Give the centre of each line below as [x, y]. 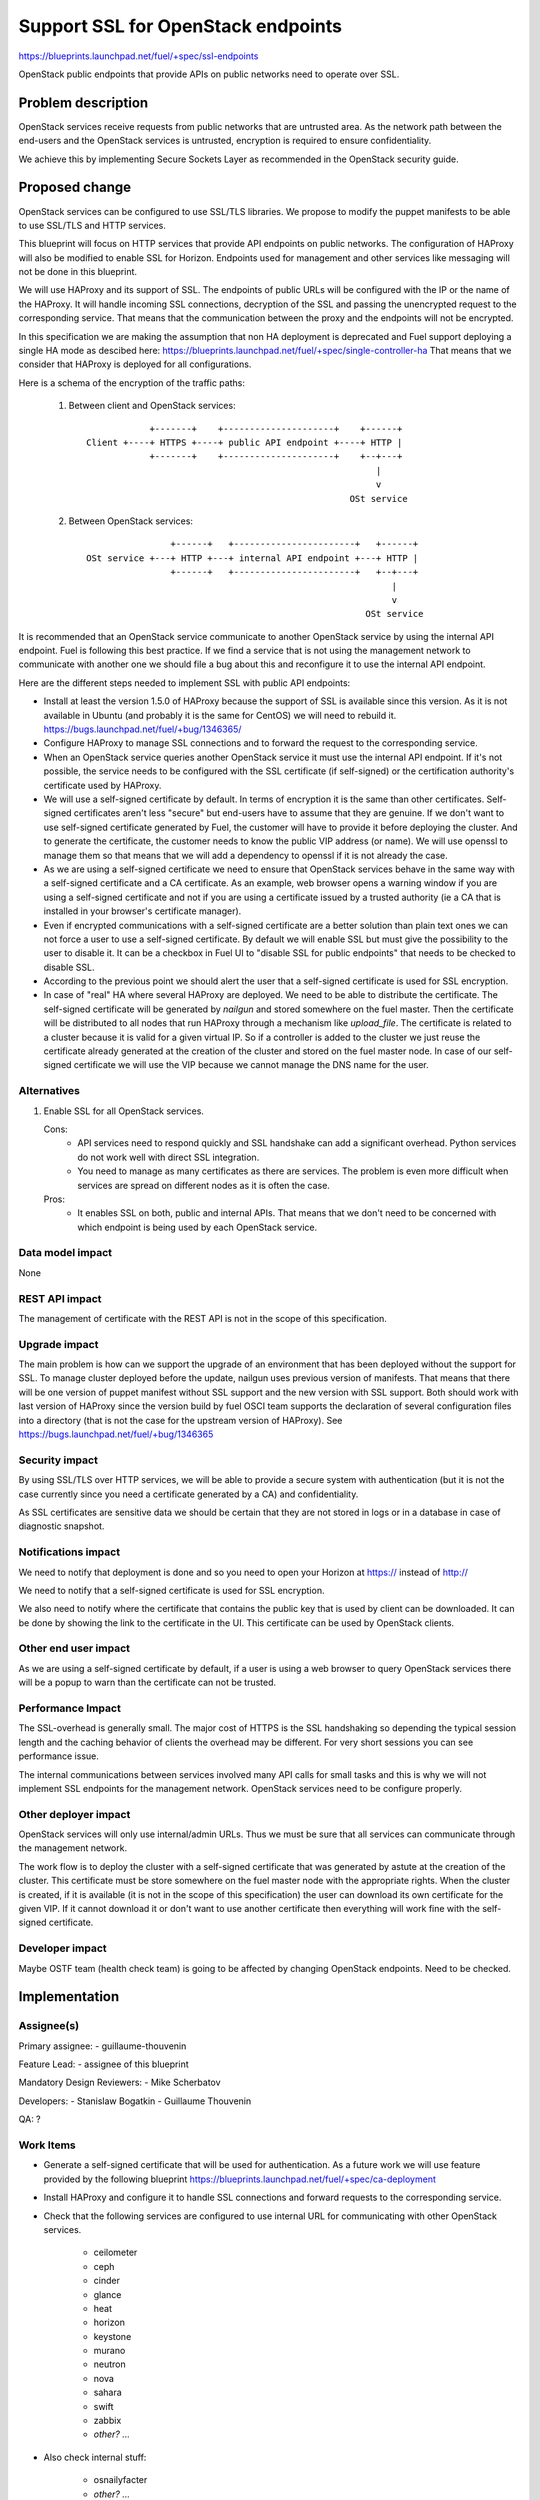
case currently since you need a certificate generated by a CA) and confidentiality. [188, 1494]
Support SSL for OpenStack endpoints [180, 26]
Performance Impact [70, 1708]
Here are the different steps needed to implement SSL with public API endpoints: [184, 682]
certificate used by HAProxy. [102, 785]
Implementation [69, 1996]
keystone [112, 2336]
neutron [109, 2364]
